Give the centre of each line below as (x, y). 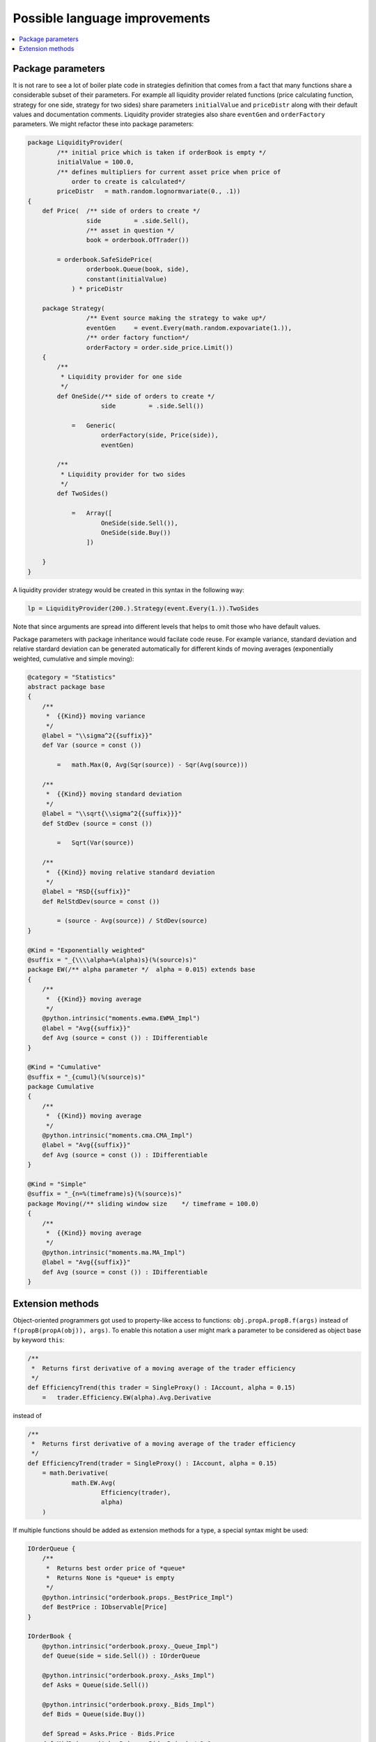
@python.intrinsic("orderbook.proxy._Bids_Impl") (128, 1705)
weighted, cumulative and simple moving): (73, 658)
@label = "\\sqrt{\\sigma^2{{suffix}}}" (112, 814)
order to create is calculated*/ (128, 182)
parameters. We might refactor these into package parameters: (103, 124)
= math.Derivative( (76, 1473)
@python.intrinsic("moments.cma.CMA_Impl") (117, 1135)
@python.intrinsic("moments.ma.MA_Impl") (114, 1252)
